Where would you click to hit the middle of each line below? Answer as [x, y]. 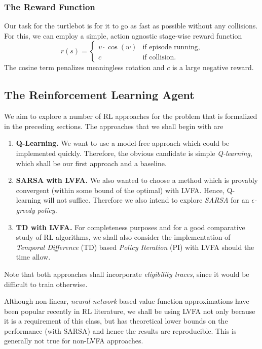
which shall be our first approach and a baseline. [91, 163]
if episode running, [171, 47]
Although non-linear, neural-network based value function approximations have [127, 301]
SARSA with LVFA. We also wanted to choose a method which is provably [137, 180]
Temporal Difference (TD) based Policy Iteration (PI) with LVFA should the [135, 247]
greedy [25, 210]
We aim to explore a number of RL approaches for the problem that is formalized [131, 116]
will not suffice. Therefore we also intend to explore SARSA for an [146, 200]
